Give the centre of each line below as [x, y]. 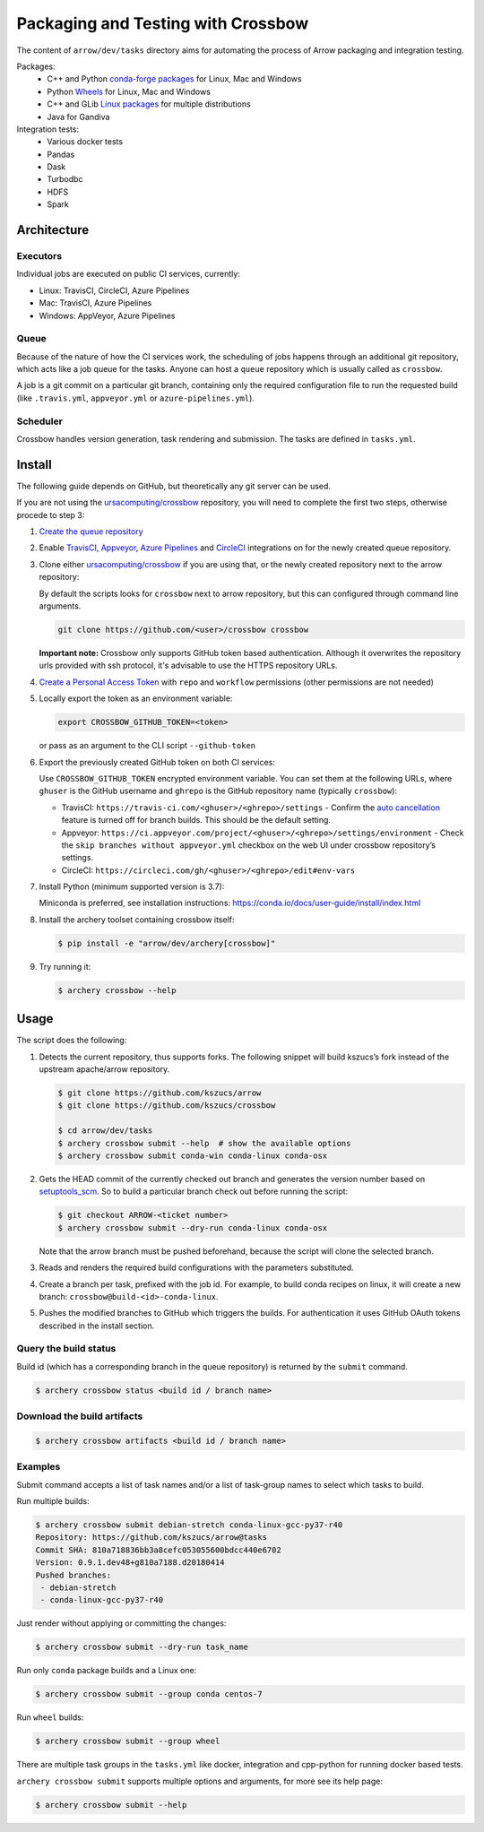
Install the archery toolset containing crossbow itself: [137, 920]
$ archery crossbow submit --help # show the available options [204, 1143]
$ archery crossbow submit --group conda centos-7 [149, 1694]
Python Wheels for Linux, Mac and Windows [129, 91]
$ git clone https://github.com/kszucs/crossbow [167, 1106]
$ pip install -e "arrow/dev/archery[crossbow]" [167, 943]
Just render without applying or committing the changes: [121, 1623]
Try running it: [65, 966]
